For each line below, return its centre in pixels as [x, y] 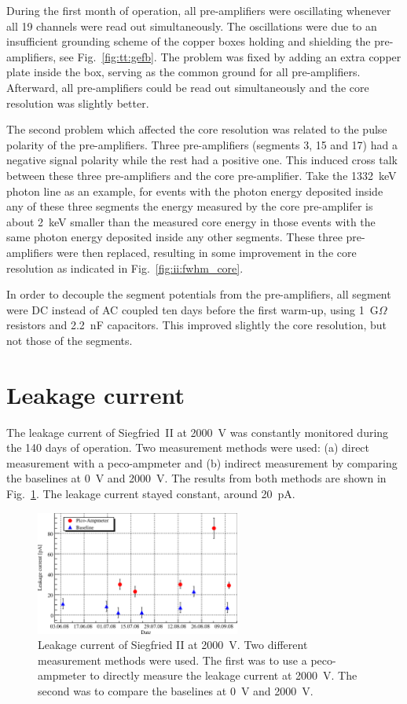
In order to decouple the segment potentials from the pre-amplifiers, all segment [199, 294]
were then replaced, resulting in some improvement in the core [206, 252]
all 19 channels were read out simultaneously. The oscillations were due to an [192, 26]
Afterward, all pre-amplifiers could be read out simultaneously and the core [188, 87]
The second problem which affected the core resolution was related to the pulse [197, 129]
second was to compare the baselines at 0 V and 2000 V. [176, 690]
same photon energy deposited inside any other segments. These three [174, 237]
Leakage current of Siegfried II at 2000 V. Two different [173, 645]
